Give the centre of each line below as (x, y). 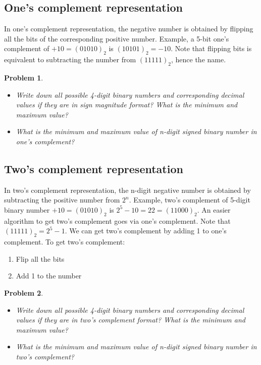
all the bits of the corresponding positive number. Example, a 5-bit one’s (117, 38)
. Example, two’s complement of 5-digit (190, 200)
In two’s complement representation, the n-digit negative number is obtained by (127, 190)
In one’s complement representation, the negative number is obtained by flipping (129, 29)
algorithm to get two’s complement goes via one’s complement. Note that (117, 220)
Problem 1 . (24, 77)
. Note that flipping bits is (211, 48)
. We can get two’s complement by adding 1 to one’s (146, 231)
